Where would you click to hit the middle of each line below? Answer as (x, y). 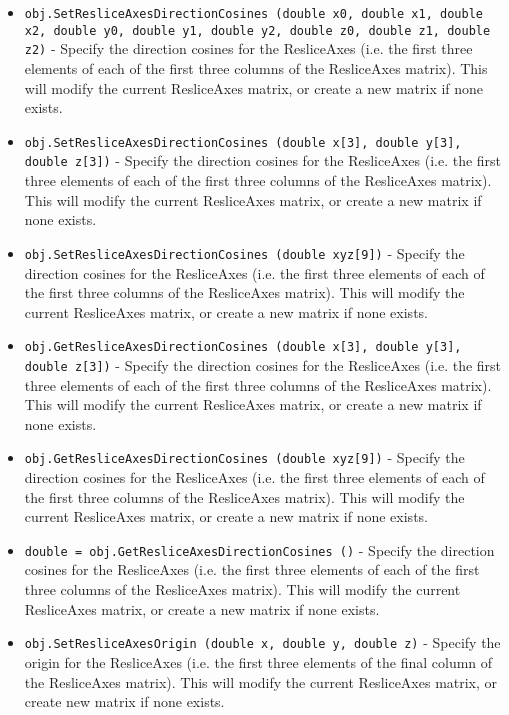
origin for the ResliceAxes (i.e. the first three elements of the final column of (258, 661)
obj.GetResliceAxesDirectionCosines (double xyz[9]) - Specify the (244, 457)
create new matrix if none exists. (124, 701)
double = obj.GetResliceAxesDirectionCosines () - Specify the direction (259, 549)
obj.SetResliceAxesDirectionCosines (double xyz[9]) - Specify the (244, 252)
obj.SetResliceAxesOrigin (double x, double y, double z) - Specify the (262, 642)
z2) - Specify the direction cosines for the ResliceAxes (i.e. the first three (248, 48)
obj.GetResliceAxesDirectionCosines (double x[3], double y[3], (243, 347)
